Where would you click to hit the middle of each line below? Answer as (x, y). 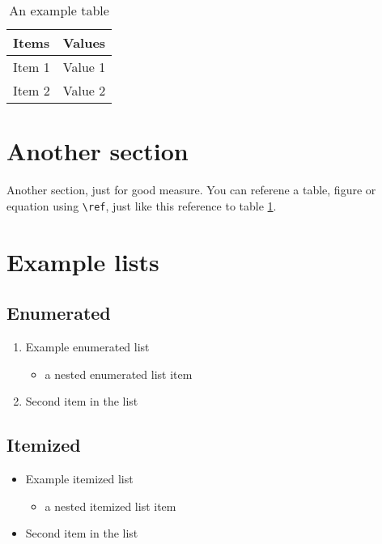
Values (84, 42)
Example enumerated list (87, 346)
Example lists (83, 261)
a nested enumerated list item (119, 374)
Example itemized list (79, 478)
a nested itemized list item (110, 506)
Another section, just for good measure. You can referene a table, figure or (191, 190)
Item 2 (32, 90)
